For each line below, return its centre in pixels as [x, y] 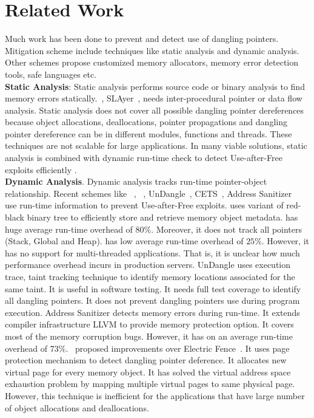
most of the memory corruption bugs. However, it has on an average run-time [149, 336]
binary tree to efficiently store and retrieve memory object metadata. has [162, 217]
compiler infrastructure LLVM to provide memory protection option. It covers [149, 324]
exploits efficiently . [41, 169]
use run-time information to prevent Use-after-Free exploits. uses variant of [144, 205]
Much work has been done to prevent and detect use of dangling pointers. [142, 39]
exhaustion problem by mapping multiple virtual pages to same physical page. [150, 384]
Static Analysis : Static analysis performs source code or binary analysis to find [155, 86]
